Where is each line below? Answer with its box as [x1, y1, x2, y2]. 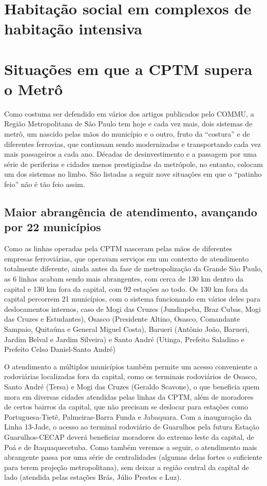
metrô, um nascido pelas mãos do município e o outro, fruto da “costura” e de [4, 128, 250, 139]
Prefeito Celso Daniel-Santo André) [4, 344, 116, 354]
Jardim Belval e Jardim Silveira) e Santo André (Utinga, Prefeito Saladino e [4, 333, 244, 344]
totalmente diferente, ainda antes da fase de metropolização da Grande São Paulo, [4, 263, 263, 274]
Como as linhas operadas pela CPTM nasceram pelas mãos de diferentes [4, 243, 233, 254]
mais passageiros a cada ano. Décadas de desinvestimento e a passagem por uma [4, 148, 257, 159]
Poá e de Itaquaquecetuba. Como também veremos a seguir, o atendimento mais [4, 441, 257, 452]
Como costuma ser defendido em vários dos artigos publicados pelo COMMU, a [4, 108, 254, 119]
